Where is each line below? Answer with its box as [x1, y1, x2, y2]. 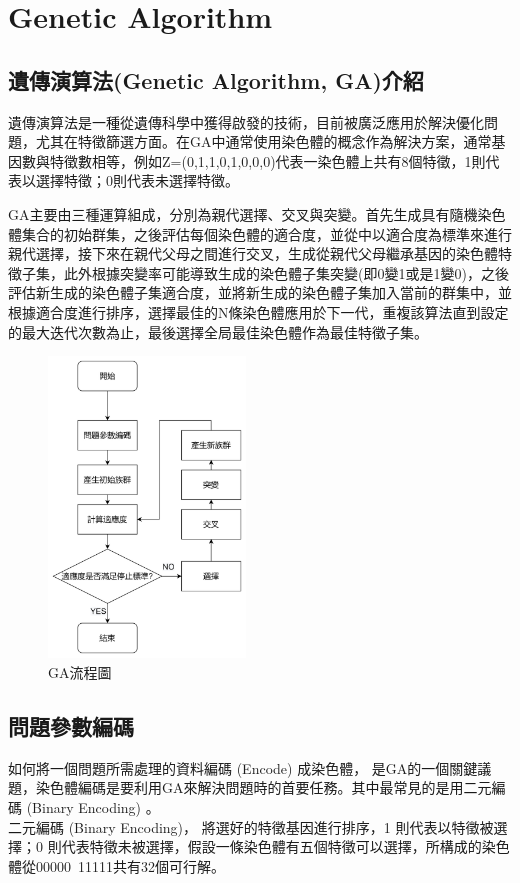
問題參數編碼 [8, 711, 134, 742]
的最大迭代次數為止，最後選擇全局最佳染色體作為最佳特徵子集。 [8, 321, 428, 342]
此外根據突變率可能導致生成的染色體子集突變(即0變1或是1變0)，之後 [63, 262, 509, 283]
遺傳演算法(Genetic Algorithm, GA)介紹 [8, 64, 424, 95]
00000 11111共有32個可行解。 [35, 855, 225, 876]
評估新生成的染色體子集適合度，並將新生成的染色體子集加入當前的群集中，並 [8, 282, 512, 303]
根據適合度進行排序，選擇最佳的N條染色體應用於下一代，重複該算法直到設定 [8, 301, 509, 322]
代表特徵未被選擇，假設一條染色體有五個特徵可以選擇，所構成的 [61, 836, 482, 857]
